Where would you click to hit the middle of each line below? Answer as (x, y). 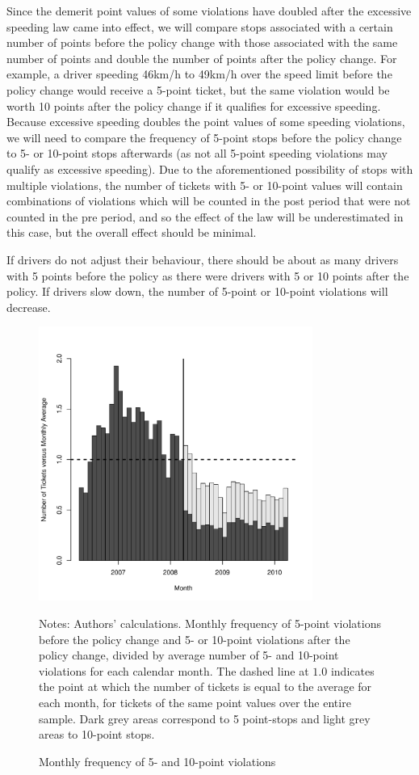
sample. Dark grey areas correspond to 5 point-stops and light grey (205, 718)
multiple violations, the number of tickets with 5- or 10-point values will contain (205, 185)
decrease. (29, 307)
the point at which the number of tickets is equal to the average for (205, 687)
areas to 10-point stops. (97, 734)
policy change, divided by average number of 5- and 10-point (189, 655)
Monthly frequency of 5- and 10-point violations (157, 761)
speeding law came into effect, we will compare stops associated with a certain (200, 26)
